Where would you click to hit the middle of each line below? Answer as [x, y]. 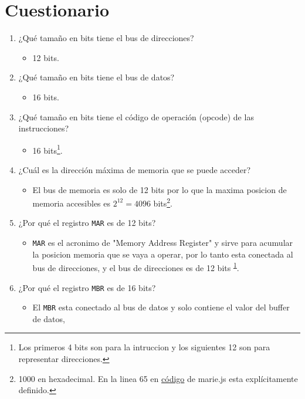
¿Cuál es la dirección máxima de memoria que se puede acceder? [135, 169]
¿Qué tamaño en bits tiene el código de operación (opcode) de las [136, 116]
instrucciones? [44, 128]
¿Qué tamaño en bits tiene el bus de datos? [96, 77]
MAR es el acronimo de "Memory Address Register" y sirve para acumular [163, 243]
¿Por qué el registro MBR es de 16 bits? [87, 287]
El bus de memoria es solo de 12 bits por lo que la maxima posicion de [160, 189]
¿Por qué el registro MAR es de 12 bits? [87, 223]
